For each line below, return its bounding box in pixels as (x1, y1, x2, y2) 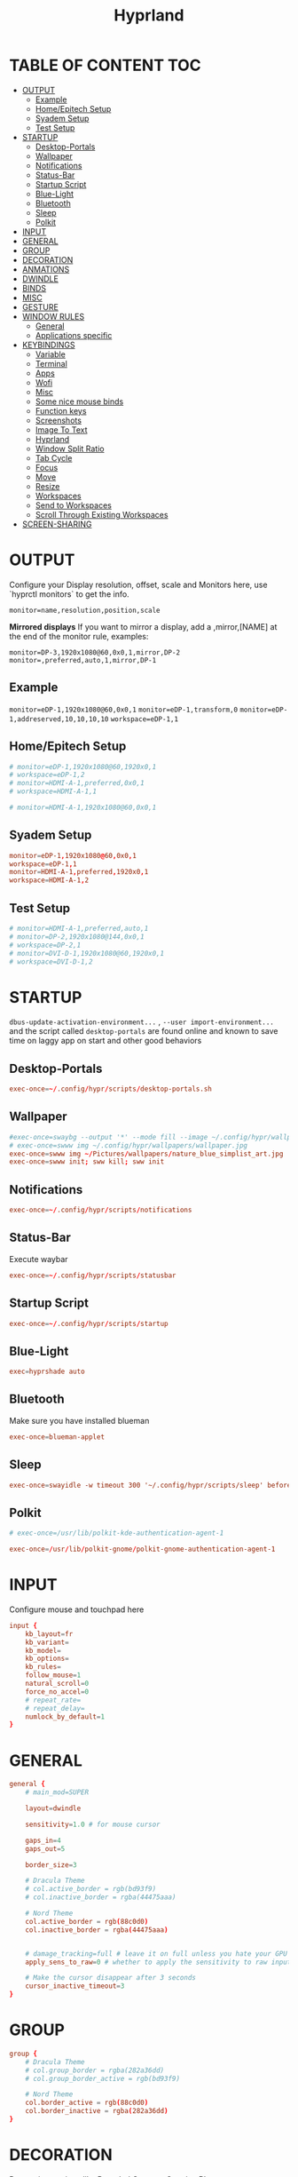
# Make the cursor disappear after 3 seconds (25, 1974, 197, 1982)
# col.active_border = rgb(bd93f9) (25, 1885, 157, 1894)
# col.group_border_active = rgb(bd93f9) (25, 2074, 180, 2083)
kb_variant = (25, 1638, 69, 1647)
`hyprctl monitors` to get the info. (9, 588, 130, 600)
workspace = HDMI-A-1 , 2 (9, 876, 90, 885)
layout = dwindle (25, 1804, 82, 1813)
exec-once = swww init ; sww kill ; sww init (9, 1157, 165, 1166)
